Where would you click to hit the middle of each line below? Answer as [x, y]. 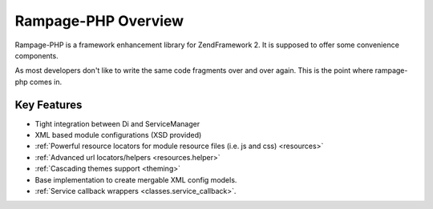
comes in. [46, 82]
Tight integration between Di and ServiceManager [117, 123]
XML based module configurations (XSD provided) [118, 135]
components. [37, 55]
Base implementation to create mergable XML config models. [136, 179]
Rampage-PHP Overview [99, 21]
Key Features [49, 104]
